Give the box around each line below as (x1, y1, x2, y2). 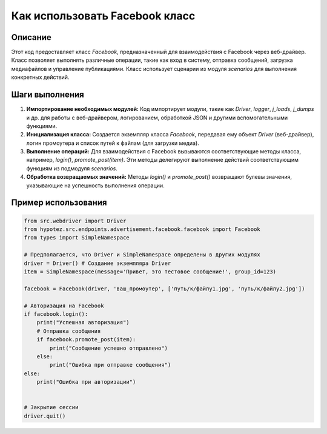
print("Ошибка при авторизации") (36, 379, 136, 386)
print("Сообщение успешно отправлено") (49, 344, 168, 352)
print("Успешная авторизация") (36, 319, 130, 326)
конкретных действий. (11, 73, 70, 81)
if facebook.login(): (24, 310, 88, 318)
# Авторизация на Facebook (24, 302, 104, 309)
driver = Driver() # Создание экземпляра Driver (24, 259, 171, 267)
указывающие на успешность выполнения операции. (26, 182, 165, 189)
